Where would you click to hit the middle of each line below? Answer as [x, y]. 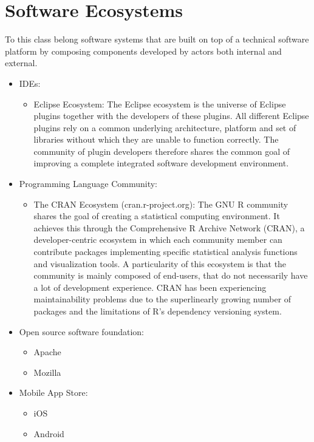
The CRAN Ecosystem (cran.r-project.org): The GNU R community [161, 204]
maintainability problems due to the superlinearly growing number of [162, 299]
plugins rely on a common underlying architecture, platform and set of [165, 127]
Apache [47, 352]
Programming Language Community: [88, 184]
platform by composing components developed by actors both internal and [143, 51]
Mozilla [47, 372]
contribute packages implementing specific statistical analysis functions [166, 252]
